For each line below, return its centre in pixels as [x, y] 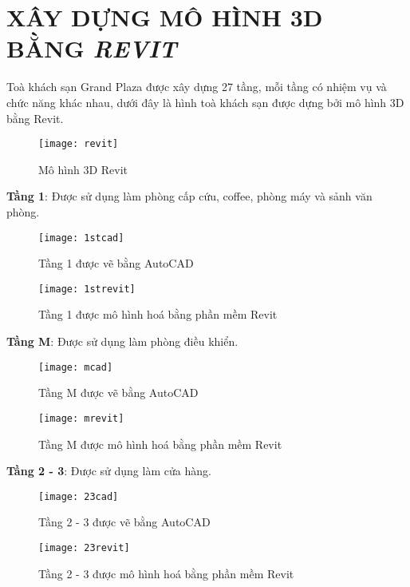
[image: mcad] [76, 367]
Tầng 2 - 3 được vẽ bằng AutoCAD [124, 522]
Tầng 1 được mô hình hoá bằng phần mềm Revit [158, 314]
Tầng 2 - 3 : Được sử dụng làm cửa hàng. [109, 471]
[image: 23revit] [84, 547]
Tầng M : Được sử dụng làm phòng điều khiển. [122, 341]
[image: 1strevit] [87, 289]
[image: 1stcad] [81, 238]
